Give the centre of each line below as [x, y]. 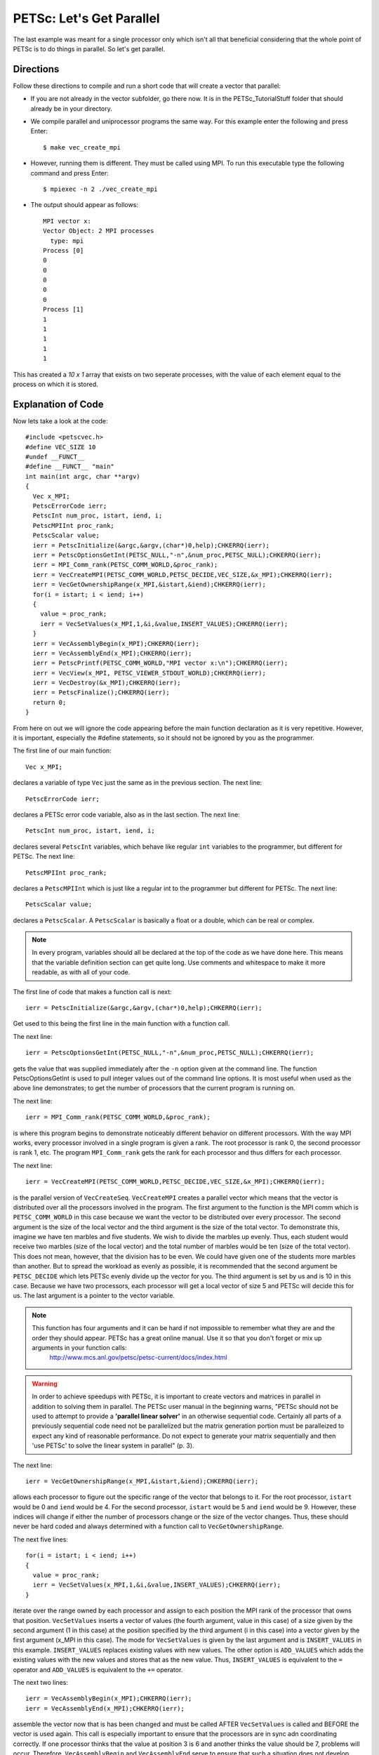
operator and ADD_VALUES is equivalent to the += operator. [98, 1669]
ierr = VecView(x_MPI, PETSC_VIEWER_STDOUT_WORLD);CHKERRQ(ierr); [149, 673]
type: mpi [67, 241]
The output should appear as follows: [84, 205]
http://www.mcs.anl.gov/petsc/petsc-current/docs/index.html [138, 1358]
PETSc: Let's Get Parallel [87, 18]
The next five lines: [40, 1539]
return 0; [49, 702]
